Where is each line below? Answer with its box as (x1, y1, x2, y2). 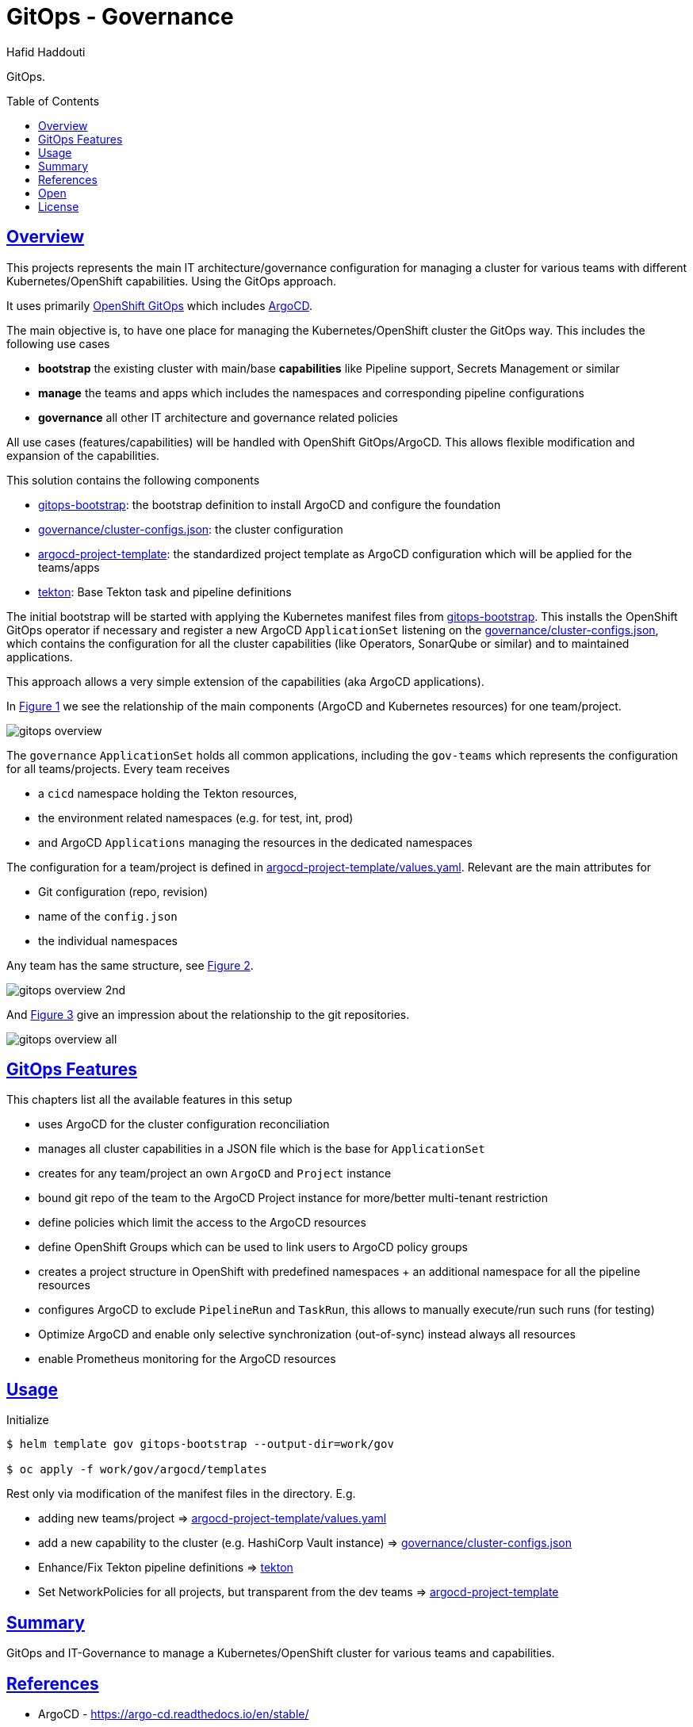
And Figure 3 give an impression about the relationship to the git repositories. (6, 1007, 410, 1021)
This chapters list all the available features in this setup (6, 1093, 293, 1107)
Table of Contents (6, 94, 100, 108)
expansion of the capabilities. (6, 448, 160, 462)
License (38, 199, 79, 213)
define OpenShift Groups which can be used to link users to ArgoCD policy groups (38, 1240, 469, 1254)
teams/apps (38, 560, 100, 574)
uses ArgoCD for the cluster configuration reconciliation (38, 1117, 330, 1132)
